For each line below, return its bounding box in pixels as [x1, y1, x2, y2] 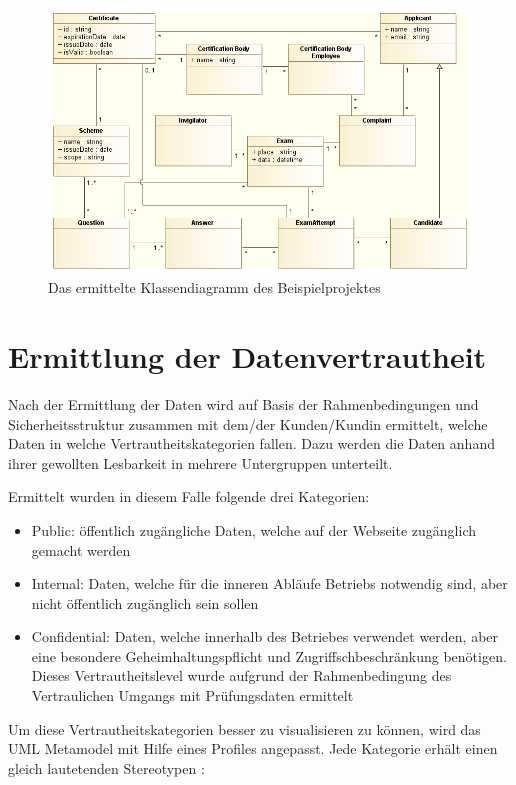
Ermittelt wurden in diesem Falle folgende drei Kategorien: [8, 486, 370, 507]
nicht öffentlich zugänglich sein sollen [31, 592, 259, 613]
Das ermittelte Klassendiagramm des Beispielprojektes [48, 277, 381, 298]
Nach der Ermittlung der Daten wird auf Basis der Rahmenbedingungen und [8, 393, 479, 414]
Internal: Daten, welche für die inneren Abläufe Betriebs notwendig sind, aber [31, 573, 508, 594]
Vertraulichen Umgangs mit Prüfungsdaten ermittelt [31, 685, 354, 706]
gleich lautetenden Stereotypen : [8, 757, 205, 778]
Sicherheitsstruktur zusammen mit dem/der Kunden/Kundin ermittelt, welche [8, 413, 488, 434]
